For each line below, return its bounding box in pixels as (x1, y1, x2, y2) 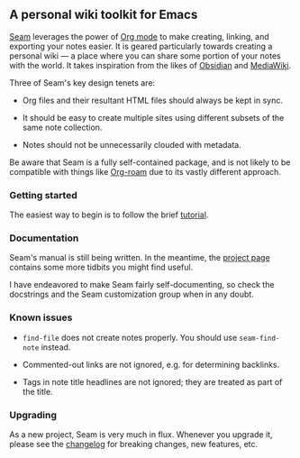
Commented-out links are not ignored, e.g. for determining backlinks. (22, 359, 280, 370)
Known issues (9, 311, 73, 324)
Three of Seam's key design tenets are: (9, 77, 156, 88)
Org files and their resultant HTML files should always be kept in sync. (22, 95, 284, 105)
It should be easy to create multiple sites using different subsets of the (22, 112, 285, 123)
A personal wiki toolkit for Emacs (9, 7, 198, 23)
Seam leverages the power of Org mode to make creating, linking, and (9, 31, 269, 41)
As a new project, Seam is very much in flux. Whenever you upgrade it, (9, 429, 273, 440)
